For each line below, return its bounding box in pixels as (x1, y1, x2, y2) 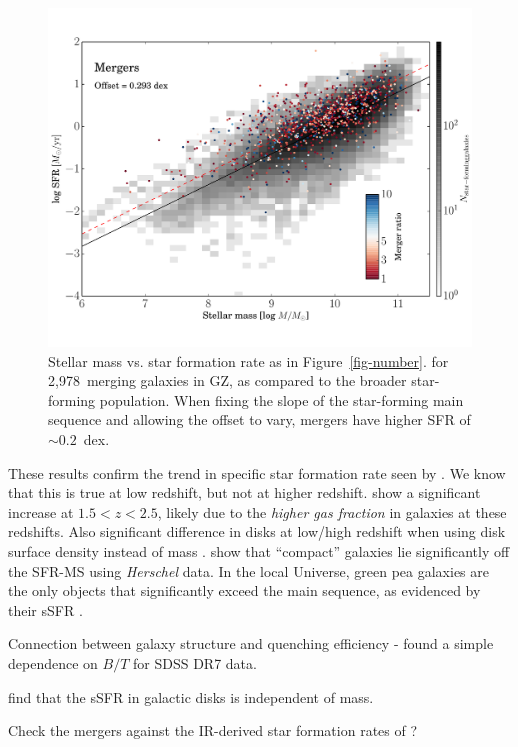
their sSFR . (8, 599, 83, 620)
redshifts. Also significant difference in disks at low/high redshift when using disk (8, 521, 506, 542)
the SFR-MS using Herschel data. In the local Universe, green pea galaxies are (8, 560, 489, 581)
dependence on (8, 653, 98, 674)
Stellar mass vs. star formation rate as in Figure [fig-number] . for (48, 350, 449, 371)
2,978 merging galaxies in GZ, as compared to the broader (48, 370, 407, 391)
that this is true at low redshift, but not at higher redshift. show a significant (8, 482, 481, 503)
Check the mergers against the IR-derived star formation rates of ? (8, 720, 418, 741)
